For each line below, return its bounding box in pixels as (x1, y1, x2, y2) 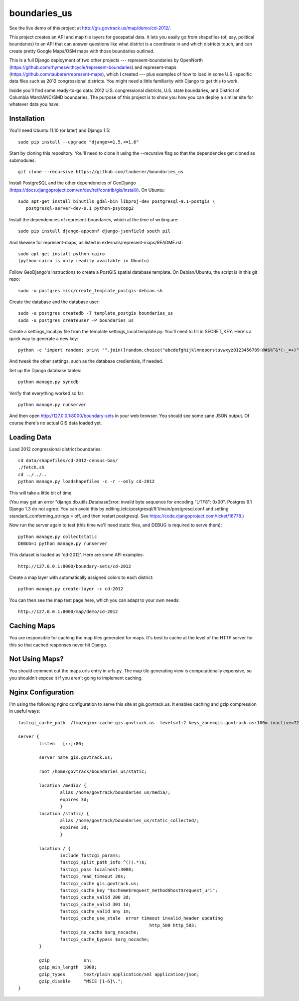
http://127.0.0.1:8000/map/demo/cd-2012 (18, 609, 118, 614)
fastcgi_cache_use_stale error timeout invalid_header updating (60, 916, 223, 921)
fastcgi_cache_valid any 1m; (60, 909, 132, 914)
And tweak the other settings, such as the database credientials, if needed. (9, 358, 163, 364)
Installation (9, 114, 45, 123)
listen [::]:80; (39, 741, 84, 746)
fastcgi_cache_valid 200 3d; (60, 895, 132, 900)
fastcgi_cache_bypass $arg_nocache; (60, 937, 149, 942)
